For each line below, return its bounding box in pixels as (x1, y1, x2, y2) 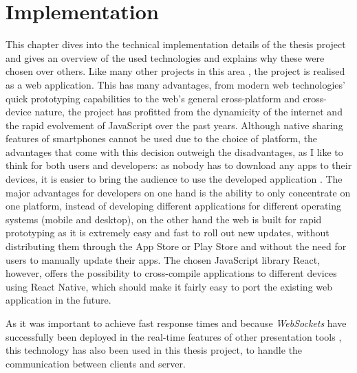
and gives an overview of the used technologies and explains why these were (6, 50, 325, 65)
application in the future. (6, 293, 111, 307)
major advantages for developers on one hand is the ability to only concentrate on (6, 185, 351, 199)
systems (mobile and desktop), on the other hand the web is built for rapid (6, 212, 322, 226)
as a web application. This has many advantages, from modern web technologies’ (6, 77, 345, 91)
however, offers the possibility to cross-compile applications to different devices (6, 266, 337, 280)
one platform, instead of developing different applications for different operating (6, 199, 342, 213)
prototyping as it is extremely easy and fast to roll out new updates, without (6, 225, 329, 240)
